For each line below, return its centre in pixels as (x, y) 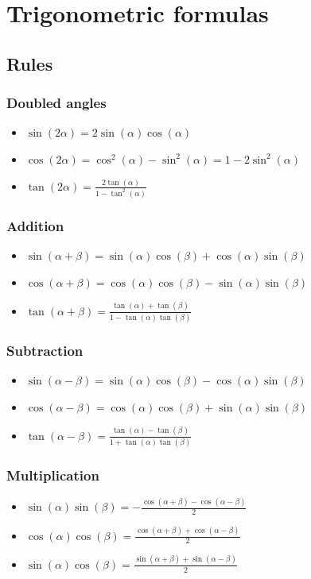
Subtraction (45, 350)
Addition (35, 225)
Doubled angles (56, 103)
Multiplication (53, 475)
